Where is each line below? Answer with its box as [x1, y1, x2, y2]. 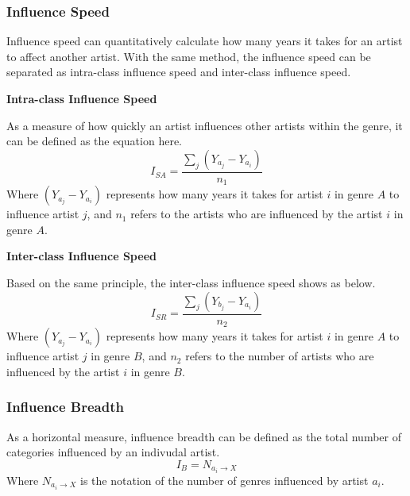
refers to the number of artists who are [185, 348, 374, 364]
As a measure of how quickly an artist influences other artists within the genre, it [6, 117, 403, 133]
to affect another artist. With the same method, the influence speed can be [6, 48, 371, 64]
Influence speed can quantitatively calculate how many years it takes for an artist [6, 33, 403, 49]
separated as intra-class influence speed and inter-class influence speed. [6, 63, 351, 80]
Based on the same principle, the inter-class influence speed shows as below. [6, 275, 376, 291]
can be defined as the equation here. [6, 133, 183, 149]
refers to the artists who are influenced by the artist [130, 206, 383, 222]
